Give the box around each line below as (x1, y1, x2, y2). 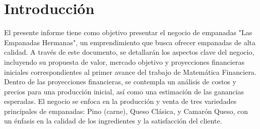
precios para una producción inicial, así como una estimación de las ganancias (4, 86, 244, 96)
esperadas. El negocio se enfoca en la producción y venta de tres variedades (4, 96, 237, 106)
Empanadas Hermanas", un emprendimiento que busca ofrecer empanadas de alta (4, 37, 255, 47)
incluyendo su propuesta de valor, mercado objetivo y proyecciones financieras (4, 56, 244, 67)
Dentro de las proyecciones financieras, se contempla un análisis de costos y (4, 76, 236, 87)
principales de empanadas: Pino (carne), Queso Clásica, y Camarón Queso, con (4, 105, 248, 116)
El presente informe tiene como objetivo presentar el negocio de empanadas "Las (4, 27, 252, 38)
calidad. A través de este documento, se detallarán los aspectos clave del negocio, (4, 47, 254, 57)
